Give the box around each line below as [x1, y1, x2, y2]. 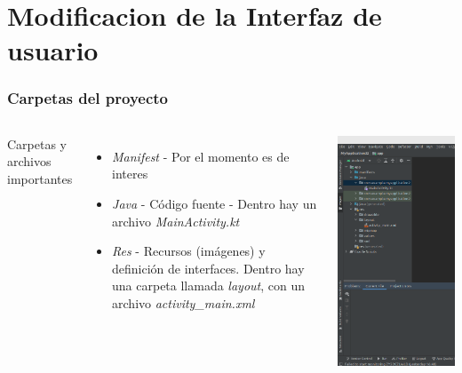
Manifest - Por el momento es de [112, 147, 290, 165]
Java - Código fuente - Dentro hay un [112, 194, 317, 212]
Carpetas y [7, 134, 68, 153]
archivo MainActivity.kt [112, 211, 240, 230]
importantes [7, 169, 73, 187]
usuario [7, 32, 99, 68]
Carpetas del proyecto [7, 87, 168, 109]
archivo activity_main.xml [112, 293, 255, 312]
